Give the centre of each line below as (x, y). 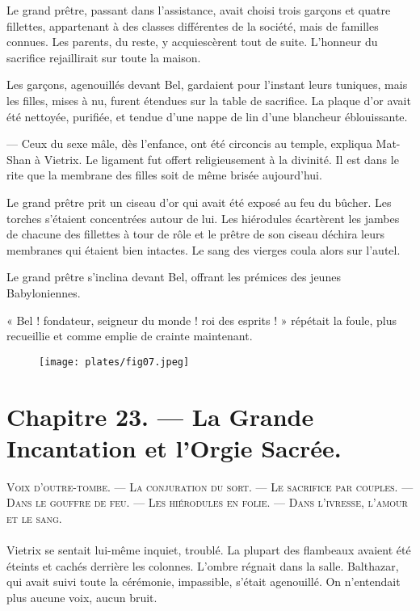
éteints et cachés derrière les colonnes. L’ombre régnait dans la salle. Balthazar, (203, 565)
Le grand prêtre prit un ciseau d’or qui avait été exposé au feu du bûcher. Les (199, 202)
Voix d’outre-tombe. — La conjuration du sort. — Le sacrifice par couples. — (210, 486)
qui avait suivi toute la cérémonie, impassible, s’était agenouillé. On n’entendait (204, 582)
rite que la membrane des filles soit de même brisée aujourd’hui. (164, 175)
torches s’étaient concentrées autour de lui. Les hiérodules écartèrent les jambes (203, 218)
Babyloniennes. (44, 292)
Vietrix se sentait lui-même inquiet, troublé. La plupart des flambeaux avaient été (209, 550)
